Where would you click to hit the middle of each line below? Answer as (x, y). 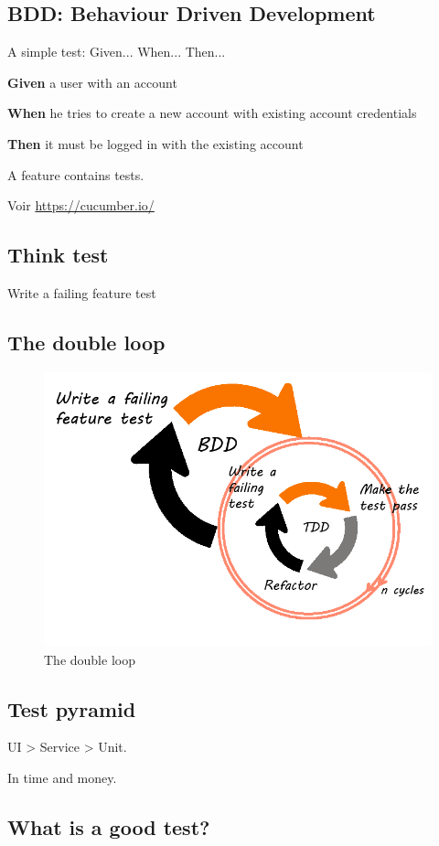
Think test (58, 255)
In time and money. (62, 777)
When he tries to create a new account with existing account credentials (212, 113)
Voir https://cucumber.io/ (81, 205)
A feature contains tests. (76, 174)
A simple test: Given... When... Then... (117, 52)
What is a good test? (109, 826)
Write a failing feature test (82, 292)
